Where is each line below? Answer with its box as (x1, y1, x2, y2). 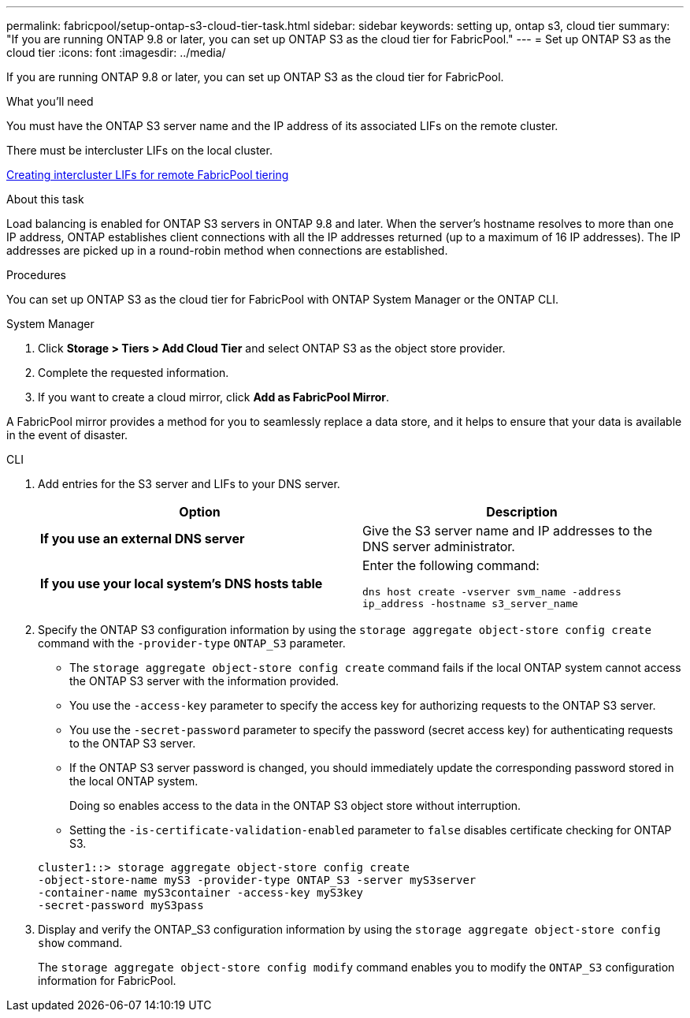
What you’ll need (6, 95, 94, 108)
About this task (6, 192, 84, 206)
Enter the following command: (362, 557, 540, 573)
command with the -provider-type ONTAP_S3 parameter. (38, 636, 346, 650)
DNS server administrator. (362, 539, 515, 554)
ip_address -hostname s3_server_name (362, 598, 578, 610)
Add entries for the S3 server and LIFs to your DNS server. (38, 477, 340, 490)
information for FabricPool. (38, 974, 176, 987)
